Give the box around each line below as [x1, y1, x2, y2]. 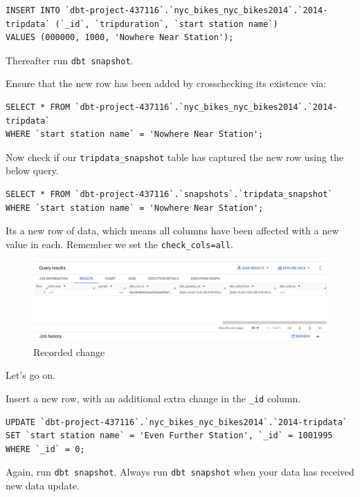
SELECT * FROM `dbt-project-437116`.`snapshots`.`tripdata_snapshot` [6, 189, 333, 200]
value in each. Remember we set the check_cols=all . [6, 236, 233, 251]
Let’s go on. [6, 368, 55, 382]
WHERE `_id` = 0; [6, 444, 85, 454]
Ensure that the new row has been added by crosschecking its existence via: [6, 76, 327, 91]
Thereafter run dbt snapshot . [6, 53, 134, 67]
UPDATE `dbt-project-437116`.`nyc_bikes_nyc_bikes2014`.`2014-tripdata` [6, 417, 348, 427]
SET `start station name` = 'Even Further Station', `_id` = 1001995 [6, 431, 333, 441]
